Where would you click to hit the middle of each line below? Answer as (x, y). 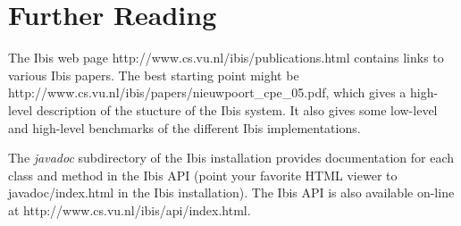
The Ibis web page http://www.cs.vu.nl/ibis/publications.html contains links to (226, 58)
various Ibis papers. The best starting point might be (154, 75)
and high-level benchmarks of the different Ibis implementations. (184, 127)
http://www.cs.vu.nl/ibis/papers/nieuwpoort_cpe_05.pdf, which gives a (207, 92)
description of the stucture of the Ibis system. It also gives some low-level (237, 109)
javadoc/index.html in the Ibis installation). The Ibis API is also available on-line (231, 193)
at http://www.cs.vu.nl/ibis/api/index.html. (130, 209)
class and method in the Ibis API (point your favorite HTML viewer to (203, 175)
